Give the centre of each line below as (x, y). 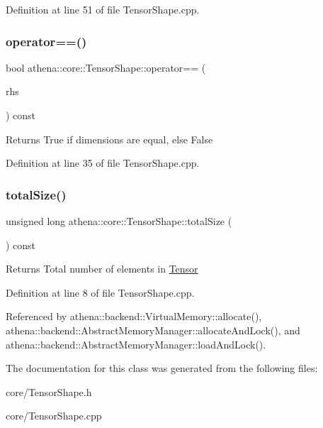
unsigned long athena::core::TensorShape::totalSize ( (119, 221)
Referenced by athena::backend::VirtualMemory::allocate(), (134, 316)
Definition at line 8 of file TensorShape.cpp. (100, 292)
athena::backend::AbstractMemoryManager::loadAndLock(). (136, 344)
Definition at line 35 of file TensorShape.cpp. (103, 163)
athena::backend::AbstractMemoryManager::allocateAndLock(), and (153, 330)
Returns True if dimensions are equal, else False (109, 139)
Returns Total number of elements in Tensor (102, 269)
